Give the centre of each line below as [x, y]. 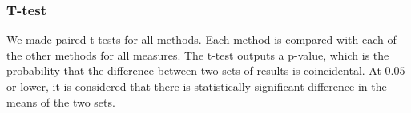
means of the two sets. [61, 101]
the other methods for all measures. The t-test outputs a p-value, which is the [198, 55]
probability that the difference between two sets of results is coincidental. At [194, 70]
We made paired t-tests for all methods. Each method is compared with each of [201, 39]
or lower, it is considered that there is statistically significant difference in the [197, 86]
